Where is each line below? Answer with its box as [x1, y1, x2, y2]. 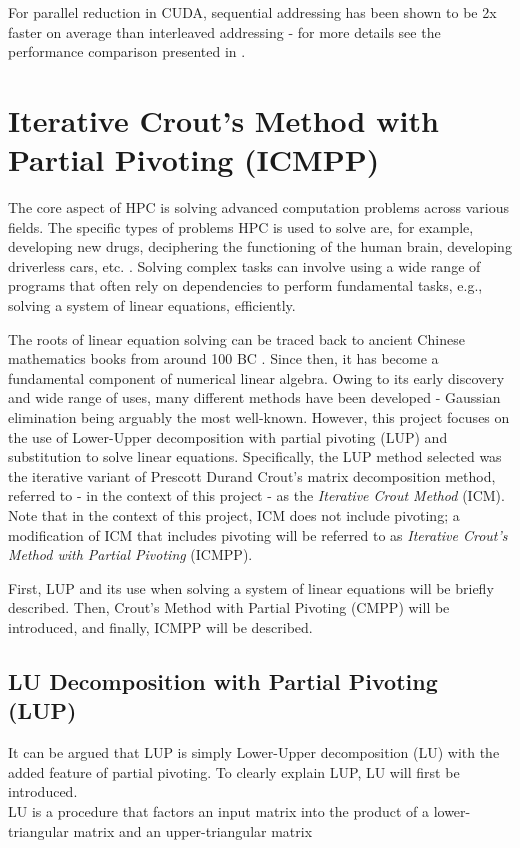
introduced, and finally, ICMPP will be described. [8, 616, 313, 637]
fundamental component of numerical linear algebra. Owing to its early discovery [8, 367, 505, 388]
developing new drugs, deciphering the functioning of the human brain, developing [8, 236, 512, 257]
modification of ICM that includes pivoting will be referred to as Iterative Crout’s [8, 524, 508, 545]
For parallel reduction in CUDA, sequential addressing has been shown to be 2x [8, 2, 497, 22]
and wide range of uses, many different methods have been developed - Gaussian [8, 387, 501, 408]
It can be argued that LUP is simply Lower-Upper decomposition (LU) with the [8, 742, 500, 763]
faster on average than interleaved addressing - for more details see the [8, 21, 441, 42]
